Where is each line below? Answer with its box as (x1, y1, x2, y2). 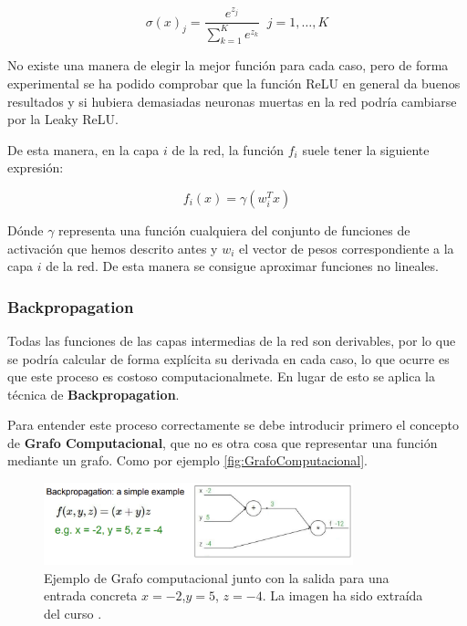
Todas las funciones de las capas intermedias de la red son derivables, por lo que (7, 330, 456, 350)
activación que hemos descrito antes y (7, 238, 218, 257)
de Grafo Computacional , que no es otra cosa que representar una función (7, 433, 438, 452)
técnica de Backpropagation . (7, 384, 180, 403)
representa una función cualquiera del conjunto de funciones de (58, 220, 410, 239)
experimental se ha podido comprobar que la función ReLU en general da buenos (7, 73, 461, 92)
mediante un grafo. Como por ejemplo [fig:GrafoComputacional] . (7, 451, 368, 470)
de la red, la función (171, 140, 285, 159)
